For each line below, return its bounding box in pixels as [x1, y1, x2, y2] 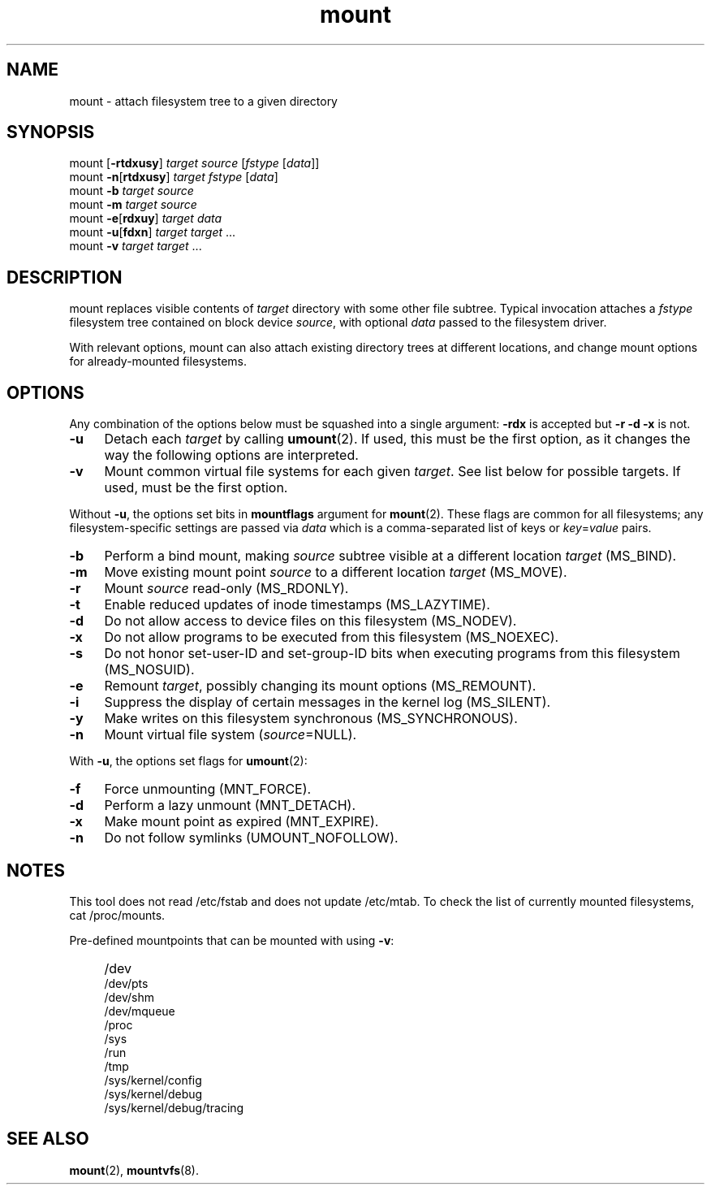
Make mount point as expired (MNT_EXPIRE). [104, 813, 379, 830]
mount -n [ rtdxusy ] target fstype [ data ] [69, 170, 278, 184]
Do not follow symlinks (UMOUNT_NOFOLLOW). [104, 829, 399, 847]
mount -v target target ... [69, 239, 202, 253]
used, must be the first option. [104, 479, 288, 496]
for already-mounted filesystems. [69, 354, 247, 369]
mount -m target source [69, 197, 197, 212]
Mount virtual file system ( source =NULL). [104, 726, 357, 743]
